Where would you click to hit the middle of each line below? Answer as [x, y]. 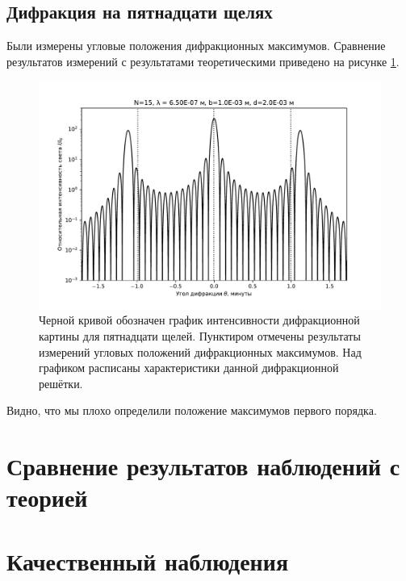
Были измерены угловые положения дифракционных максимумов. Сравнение [196, 46]
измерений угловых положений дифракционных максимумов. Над [200, 351]
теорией [47, 497]
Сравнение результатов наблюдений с [203, 466]
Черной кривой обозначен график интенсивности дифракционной [199, 320]
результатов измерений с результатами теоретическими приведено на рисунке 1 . [203, 61]
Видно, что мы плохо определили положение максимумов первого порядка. [192, 410]
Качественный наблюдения [148, 560]
